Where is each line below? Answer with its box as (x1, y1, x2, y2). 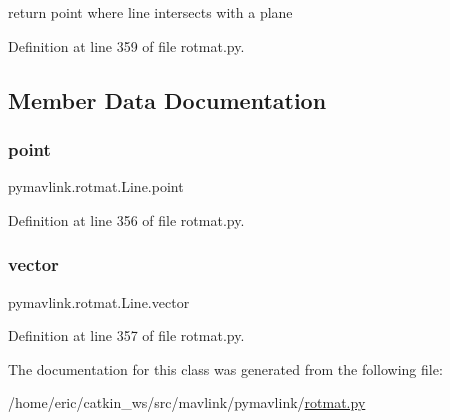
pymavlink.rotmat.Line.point (8, 176, 184, 197)
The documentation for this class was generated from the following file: (8, 358, 443, 379)
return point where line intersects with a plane (8, 2, 293, 22)
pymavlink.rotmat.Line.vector (8, 291, 190, 312)
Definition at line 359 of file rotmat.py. (8, 35, 245, 56)
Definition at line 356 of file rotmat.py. (8, 209, 245, 230)
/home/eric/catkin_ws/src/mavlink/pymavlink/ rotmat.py (8, 392, 366, 413)
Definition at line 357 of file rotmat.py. (8, 325, 245, 346)
